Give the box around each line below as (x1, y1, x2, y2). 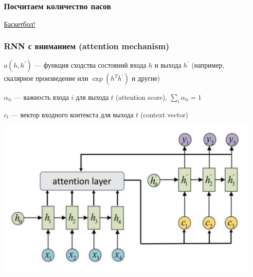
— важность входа (14, 92, 69, 102)
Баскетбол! (4, 19, 36, 29)
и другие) (131, 73, 160, 83)
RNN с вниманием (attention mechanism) (4, 39, 169, 52)
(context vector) (140, 109, 188, 119)
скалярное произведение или (4, 73, 89, 83)
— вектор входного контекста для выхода (11, 109, 134, 119)
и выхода (154, 60, 181, 70)
